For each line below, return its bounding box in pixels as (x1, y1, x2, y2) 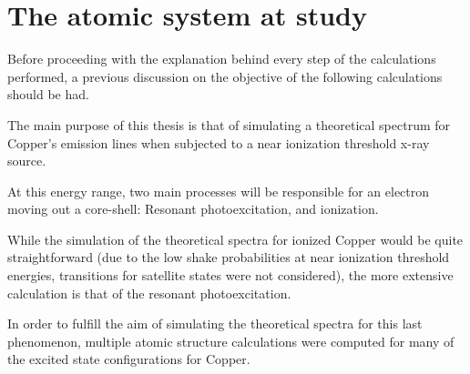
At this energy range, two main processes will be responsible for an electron (7, 181, 430, 200)
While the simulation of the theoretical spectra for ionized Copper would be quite (7, 229, 464, 248)
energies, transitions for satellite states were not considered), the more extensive (7, 266, 454, 285)
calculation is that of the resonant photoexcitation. (7, 283, 291, 302)
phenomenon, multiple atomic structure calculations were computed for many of (7, 331, 455, 350)
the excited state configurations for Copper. (7, 349, 250, 369)
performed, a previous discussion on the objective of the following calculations (7, 66, 443, 86)
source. (7, 151, 46, 170)
